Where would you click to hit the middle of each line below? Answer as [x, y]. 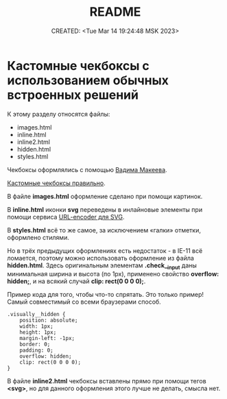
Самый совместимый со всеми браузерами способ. [84, 302]
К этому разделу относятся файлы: [59, 114]
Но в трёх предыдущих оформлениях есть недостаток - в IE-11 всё [105, 250]
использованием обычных [88, 80]
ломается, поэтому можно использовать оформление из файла [100, 258]
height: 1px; [38, 332]
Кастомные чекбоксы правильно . [56, 183]
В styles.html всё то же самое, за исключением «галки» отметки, [104, 230]
